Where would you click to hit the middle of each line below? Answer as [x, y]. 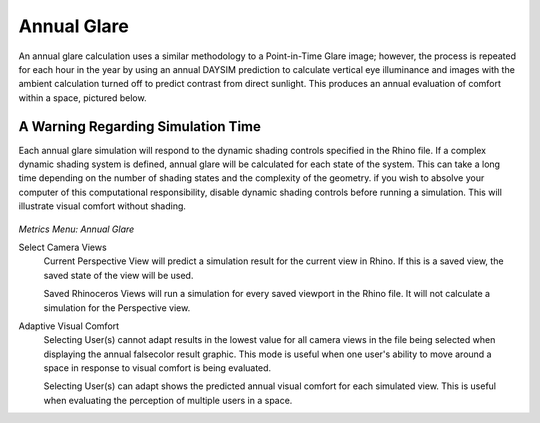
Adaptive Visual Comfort [69, 326]
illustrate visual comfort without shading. [102, 206]
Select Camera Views [62, 247]
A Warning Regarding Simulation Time [140, 126]
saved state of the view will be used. [118, 275]
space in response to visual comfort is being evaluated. [157, 368]
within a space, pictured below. [82, 97]
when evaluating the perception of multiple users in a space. [168, 400]
